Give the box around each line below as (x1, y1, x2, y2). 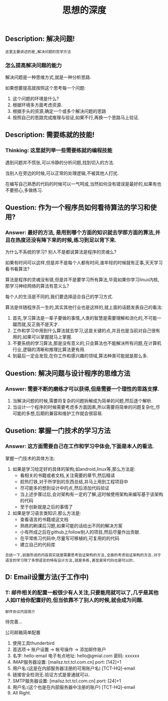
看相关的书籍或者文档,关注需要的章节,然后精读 (20, 472, 115, 478)
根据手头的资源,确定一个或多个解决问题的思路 (12, 108, 106, 114)
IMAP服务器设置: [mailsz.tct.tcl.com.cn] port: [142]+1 (12, 659, 122, 665)
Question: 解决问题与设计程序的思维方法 (5, 369, 130, 378)
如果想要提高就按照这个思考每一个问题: (5, 85, 86, 91)
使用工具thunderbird (12, 640, 55, 646)
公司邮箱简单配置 (5, 629, 41, 636)
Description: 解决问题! (5, 35, 75, 43)
